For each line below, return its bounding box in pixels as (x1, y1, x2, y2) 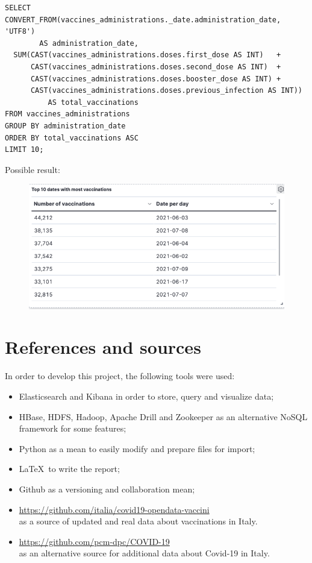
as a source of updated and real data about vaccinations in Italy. (19, 515, 258, 527)
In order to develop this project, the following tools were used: (5, 370, 235, 382)
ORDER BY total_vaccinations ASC (5, 133, 139, 142)
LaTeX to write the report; (19, 462, 120, 475)
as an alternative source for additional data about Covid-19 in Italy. (19, 547, 270, 559)
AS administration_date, (39, 39, 139, 48)
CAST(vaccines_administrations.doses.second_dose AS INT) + (30, 62, 281, 71)
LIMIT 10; (5, 145, 44, 154)
